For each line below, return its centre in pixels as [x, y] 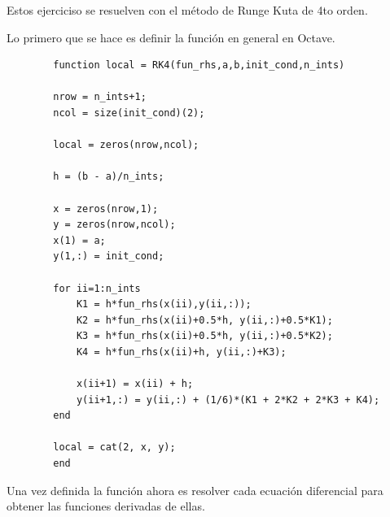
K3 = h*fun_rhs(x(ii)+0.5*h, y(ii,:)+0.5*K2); [204, 336]
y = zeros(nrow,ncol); [114, 225]
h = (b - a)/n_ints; [109, 177]
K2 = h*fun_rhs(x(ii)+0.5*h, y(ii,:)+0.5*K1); [204, 320]
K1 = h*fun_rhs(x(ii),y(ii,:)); [164, 304]
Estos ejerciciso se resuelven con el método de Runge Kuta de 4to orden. [187, 10]
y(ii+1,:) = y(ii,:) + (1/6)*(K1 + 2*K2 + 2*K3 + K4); [228, 400]
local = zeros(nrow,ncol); [126, 145]
